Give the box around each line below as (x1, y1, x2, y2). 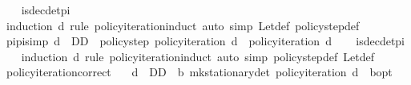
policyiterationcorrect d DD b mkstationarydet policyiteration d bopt (6, 64, 393, 80)
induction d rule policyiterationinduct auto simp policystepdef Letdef (21, 48, 375, 64)
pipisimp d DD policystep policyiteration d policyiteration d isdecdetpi (6, 33, 405, 49)
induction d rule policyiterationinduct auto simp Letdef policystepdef (6, 17, 360, 33)
